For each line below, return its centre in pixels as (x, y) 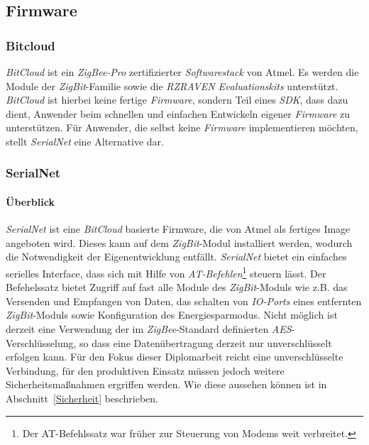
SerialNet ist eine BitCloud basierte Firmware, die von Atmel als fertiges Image (178, 229)
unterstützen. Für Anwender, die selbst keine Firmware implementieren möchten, (182, 127)
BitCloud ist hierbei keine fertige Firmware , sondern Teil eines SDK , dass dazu (177, 100)
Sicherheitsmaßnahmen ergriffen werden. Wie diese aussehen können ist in (166, 384)
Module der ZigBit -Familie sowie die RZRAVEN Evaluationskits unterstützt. (172, 86)
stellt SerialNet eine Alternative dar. (85, 141)
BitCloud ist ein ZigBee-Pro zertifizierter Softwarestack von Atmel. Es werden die (182, 72)
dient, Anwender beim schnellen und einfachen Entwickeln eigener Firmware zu (178, 113)
